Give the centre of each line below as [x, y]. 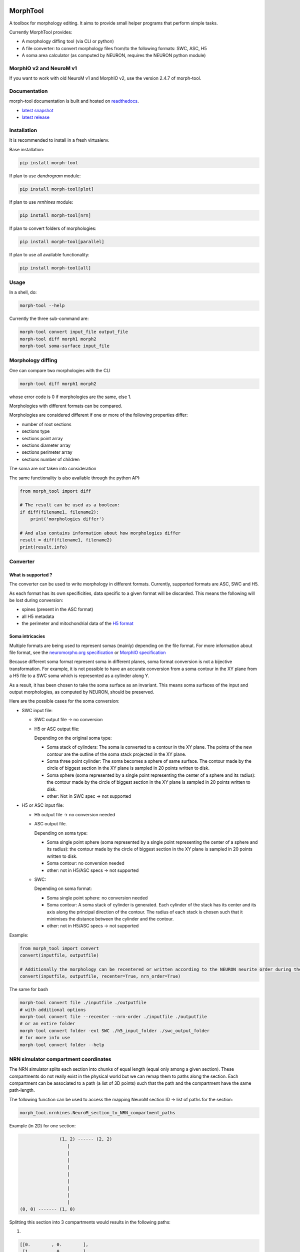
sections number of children [51, 459]
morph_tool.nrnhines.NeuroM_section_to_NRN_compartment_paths [97, 1113]
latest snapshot [37, 110]
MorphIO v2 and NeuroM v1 [43, 68]
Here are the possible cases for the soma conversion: [64, 701]
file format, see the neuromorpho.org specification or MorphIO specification [87, 653]
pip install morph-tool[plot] [57, 189]
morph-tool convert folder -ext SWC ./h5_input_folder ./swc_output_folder [115, 1031]
